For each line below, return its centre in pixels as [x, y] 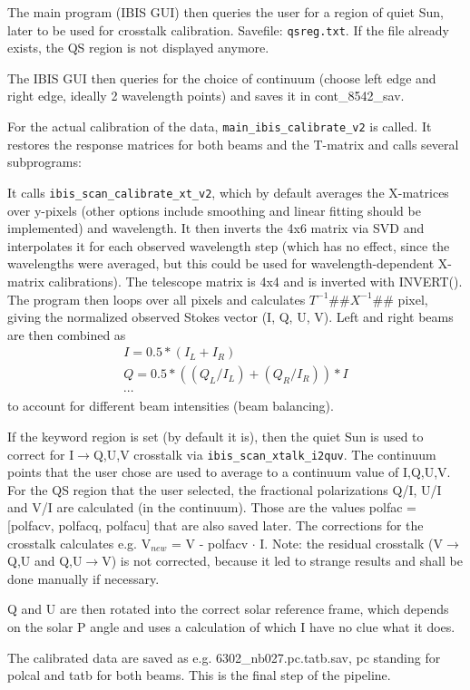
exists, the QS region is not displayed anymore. [138, 48]
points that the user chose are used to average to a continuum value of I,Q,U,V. [229, 472]
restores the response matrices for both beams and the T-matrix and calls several [233, 144]
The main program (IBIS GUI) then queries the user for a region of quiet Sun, [225, 12]
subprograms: [44, 162]
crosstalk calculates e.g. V [79, 543]
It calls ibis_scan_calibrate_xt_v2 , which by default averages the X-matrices [228, 192]
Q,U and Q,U [45, 561]
